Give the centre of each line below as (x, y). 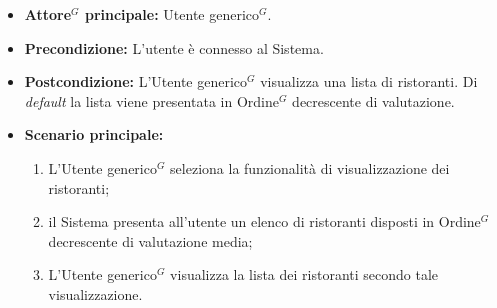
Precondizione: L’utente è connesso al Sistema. (174, 47)
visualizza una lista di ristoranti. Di (369, 81)
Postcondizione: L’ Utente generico (136, 81)
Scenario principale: (94, 134)
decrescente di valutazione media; (150, 240)
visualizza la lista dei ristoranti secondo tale (304, 274)
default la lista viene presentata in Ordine (151, 100)
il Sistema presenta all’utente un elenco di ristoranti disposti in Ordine (264, 221)
